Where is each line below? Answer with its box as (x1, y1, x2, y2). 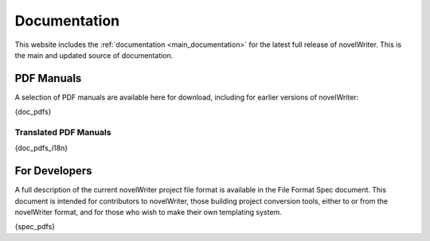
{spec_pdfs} (14, 222, 56, 231)
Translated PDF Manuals (14, 127, 111, 138)
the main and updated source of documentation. (14, 50, 174, 60)
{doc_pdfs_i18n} (14, 143, 68, 153)
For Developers (14, 164, 92, 178)
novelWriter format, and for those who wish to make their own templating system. (14, 208, 282, 217)
